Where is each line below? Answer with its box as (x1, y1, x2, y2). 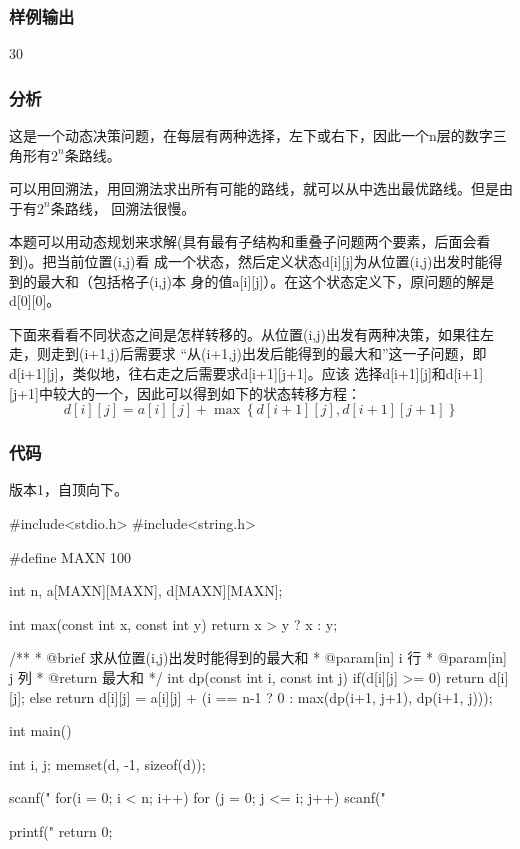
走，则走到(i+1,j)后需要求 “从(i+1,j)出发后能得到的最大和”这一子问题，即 (9, 343, 487, 364)
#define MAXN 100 (9, 546, 132, 567)
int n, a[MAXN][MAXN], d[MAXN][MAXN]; (9, 580, 283, 601)
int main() (9, 720, 72, 741)
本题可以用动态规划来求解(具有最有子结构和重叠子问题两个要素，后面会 (9, 231, 477, 252)
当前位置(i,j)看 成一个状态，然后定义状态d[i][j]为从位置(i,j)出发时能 (56, 251, 489, 271)
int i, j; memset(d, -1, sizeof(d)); (9, 753, 206, 774)
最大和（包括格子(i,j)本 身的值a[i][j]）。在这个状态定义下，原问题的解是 (36, 270, 495, 291)
